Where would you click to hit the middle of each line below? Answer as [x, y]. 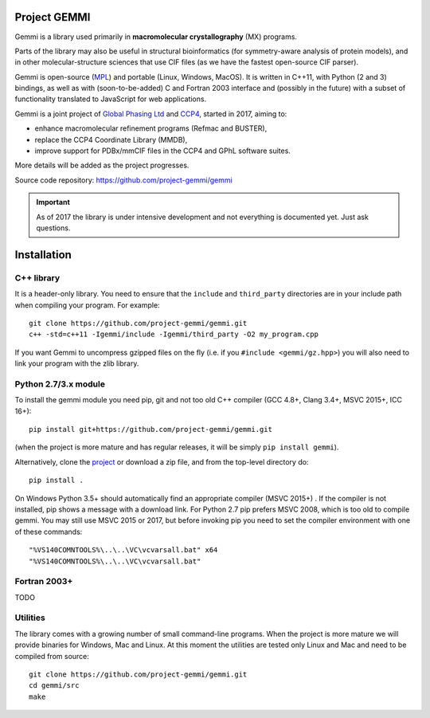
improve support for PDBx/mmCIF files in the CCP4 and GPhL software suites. [162, 151]
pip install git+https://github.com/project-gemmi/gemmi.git [150, 430]
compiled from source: [52, 656]
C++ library [37, 277]
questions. [53, 228]
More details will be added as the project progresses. [102, 165]
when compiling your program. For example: [87, 305]
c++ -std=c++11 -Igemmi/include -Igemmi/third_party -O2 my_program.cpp [174, 334]
